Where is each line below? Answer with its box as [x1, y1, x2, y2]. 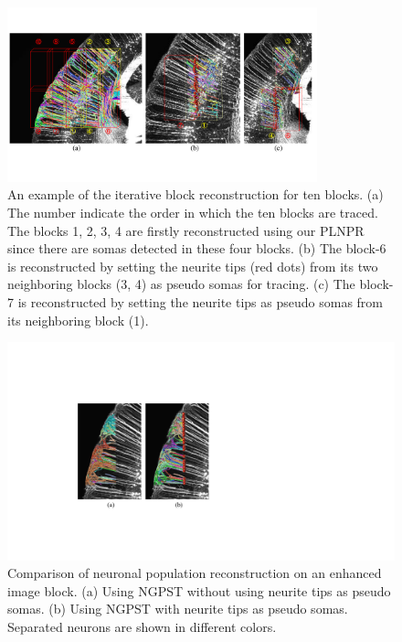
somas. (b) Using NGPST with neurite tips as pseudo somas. [7, 599, 348, 618]
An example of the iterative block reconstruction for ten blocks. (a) [7, 185, 384, 204]
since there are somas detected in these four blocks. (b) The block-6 [7, 239, 386, 258]
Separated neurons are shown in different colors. [7, 617, 277, 636]
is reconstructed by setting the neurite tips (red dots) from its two [7, 256, 378, 275]
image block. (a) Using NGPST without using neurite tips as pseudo [7, 581, 391, 600]
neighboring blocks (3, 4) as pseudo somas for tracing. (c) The [7, 274, 355, 294]
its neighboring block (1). [7, 310, 149, 329]
